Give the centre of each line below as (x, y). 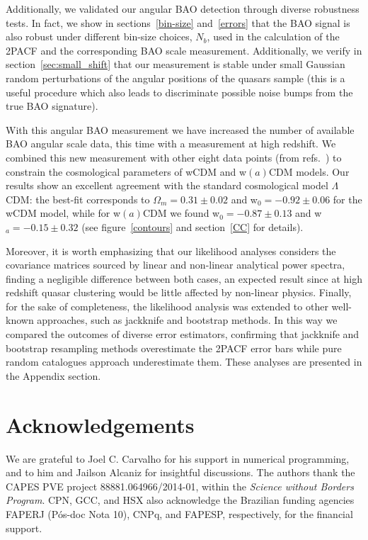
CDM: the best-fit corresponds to (78, 199)
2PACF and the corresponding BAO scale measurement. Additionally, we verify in (184, 50)
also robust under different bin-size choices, (99, 36)
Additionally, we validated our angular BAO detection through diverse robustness (183, 9)
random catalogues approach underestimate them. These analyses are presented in (184, 362)
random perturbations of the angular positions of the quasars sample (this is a (176, 78)
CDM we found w (181, 213)
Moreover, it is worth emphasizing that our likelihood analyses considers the (171, 251)
